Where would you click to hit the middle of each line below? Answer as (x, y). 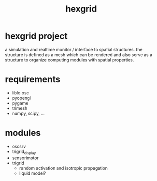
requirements (33, 80)
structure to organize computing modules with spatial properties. (70, 60)
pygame (20, 103)
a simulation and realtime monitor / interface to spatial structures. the (74, 49)
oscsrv (19, 146)
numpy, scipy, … (28, 113)
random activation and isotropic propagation (63, 168)
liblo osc (20, 92)
